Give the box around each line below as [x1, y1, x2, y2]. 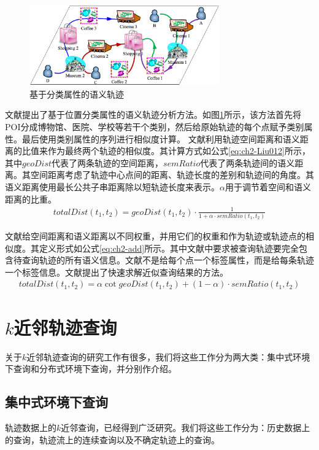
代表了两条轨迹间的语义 [200, 156, 295, 169]
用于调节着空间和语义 [225, 180, 311, 193]
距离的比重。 [5, 192, 56, 205]
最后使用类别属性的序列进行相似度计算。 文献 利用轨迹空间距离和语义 [21, 132, 300, 145]
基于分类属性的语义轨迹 [29, 87, 124, 100]
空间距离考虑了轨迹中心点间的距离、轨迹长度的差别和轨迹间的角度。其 [30, 168, 314, 181]
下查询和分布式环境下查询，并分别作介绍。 [5, 362, 177, 375]
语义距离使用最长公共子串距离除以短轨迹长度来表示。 [5, 180, 220, 193]
